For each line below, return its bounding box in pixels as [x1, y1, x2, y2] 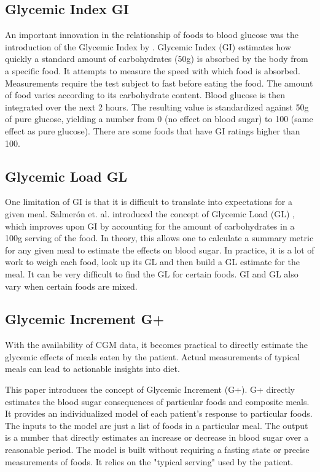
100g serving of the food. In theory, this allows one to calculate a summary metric [5, 231, 314, 244]
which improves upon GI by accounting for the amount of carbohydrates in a [5, 219, 295, 232]
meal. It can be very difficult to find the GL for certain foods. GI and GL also [5, 267, 299, 280]
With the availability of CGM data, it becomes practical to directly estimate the [5, 338, 308, 351]
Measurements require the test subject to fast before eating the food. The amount [5, 76, 313, 89]
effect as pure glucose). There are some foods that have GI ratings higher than [5, 124, 300, 137]
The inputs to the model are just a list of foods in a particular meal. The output [5, 419, 308, 431]
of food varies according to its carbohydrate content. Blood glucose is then [5, 88, 286, 101]
